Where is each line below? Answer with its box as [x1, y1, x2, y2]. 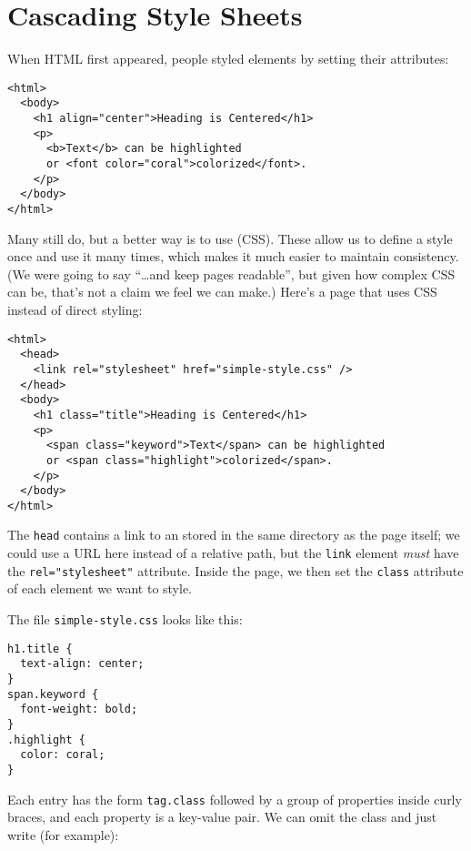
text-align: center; [20, 657, 145, 671]
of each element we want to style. [7, 579, 193, 598]
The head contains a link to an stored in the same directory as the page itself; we [7, 525, 460, 544]
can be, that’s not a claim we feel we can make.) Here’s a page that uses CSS [7, 282, 437, 301]
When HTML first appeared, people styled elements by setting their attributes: [7, 49, 449, 68]
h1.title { [7, 642, 73, 655]
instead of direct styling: [7, 300, 143, 319]
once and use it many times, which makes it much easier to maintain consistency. [7, 247, 459, 266]
